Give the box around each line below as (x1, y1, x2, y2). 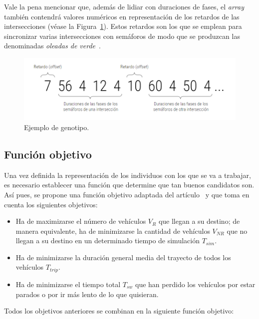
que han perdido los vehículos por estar (135, 279, 256, 289)
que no (227, 225, 248, 236)
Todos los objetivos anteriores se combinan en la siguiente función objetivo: (4, 306, 234, 316)
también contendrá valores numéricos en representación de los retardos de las (4, 11, 240, 21)
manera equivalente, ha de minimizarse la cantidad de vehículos (15, 225, 210, 236)
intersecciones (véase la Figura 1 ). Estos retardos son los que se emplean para (4, 21, 242, 31)
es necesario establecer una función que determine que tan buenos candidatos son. (4, 179, 255, 190)
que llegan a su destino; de (158, 216, 240, 226)
